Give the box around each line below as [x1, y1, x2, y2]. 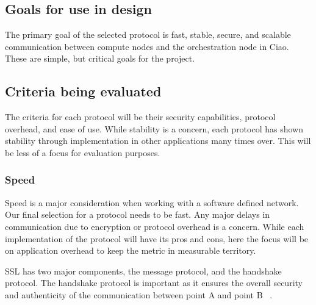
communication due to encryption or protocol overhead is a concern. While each [5, 220, 304, 232]
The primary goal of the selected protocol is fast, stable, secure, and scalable [5, 28, 291, 41]
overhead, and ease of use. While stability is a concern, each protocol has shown [5, 122, 303, 135]
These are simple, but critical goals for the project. [5, 52, 195, 65]
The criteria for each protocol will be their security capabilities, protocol [5, 110, 276, 123]
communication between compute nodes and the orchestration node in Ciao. [5, 40, 289, 52]
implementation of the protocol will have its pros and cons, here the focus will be [5, 232, 309, 245]
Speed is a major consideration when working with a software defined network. [5, 196, 299, 209]
